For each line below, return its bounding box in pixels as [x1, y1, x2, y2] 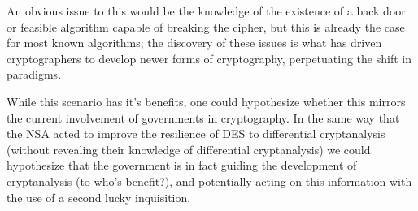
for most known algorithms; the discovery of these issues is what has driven [7, 34, 382, 51]
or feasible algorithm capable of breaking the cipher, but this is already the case [7, 18, 405, 35]
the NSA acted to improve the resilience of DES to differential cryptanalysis [7, 125, 385, 142]
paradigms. [7, 66, 62, 83]
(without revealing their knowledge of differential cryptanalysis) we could [7, 140, 371, 157]
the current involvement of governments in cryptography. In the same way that [7, 109, 400, 126]
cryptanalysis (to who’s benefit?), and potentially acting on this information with [7, 172, 412, 189]
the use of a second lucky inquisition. [7, 188, 191, 205]
